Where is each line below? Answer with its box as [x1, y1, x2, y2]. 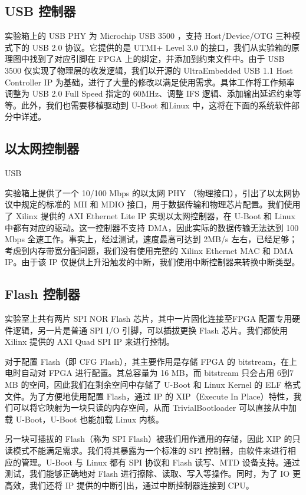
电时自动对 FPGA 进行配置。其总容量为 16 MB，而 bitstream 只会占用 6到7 [5, 367, 294, 379]
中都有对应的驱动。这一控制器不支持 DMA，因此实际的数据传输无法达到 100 [5, 221, 299, 233]
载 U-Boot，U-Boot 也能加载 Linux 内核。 [5, 412, 164, 425]
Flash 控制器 [5, 285, 80, 303]
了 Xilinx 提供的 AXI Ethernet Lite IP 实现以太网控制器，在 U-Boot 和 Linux [5, 209, 295, 222]
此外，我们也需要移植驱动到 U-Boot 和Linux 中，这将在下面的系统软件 [21, 98, 292, 111]
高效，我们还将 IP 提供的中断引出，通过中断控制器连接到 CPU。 [5, 478, 254, 491]
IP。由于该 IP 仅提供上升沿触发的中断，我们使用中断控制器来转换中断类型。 [5, 256, 300, 268]
